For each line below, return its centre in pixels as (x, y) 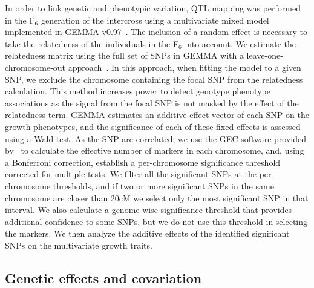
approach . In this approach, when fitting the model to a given (185, 67)
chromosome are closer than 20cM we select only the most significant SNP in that (157, 198)
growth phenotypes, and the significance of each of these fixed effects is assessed (153, 126)
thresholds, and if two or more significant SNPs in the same (163, 185)
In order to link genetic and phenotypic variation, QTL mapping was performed (153, 8)
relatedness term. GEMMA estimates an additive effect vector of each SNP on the (157, 115)
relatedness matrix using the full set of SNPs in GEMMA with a (124, 55)
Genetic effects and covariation (103, 277)
